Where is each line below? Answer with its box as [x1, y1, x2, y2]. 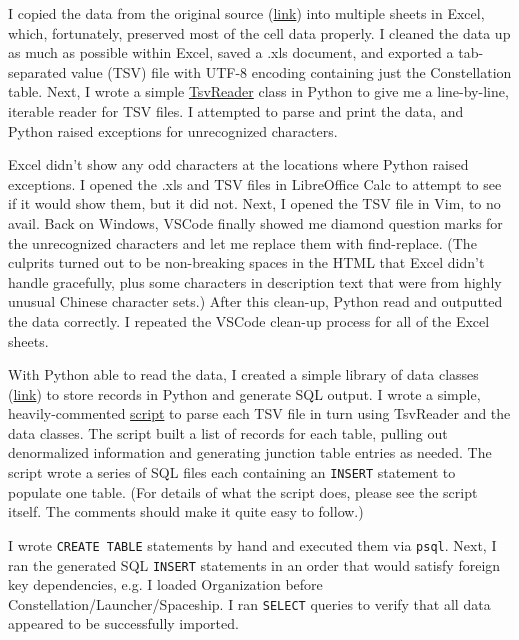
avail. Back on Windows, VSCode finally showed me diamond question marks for [8, 212, 503, 233]
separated [8, 61, 67, 82]
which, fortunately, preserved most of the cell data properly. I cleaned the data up [8, 22, 511, 43]
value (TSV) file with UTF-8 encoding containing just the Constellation [71, 61, 512, 82]
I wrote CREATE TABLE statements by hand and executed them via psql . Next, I [8, 534, 497, 555]
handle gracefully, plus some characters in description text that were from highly [8, 271, 502, 292]
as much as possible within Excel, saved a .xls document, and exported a [8, 42, 454, 63]
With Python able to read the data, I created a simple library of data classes [8, 364, 479, 385]
